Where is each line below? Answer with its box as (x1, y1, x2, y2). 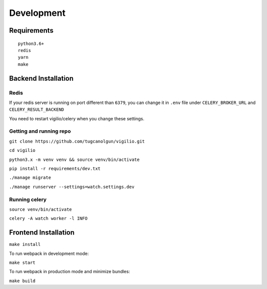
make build (9, 278, 36, 284)
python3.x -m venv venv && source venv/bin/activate (9, 156, 140, 162)
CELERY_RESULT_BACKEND (9, 107, 64, 112)
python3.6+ (18, 41, 44, 47)
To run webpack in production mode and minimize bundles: (9, 269, 131, 275)
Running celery (9, 196, 47, 203)
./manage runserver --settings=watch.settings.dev (9, 184, 134, 190)
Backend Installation (9, 74, 74, 83)
